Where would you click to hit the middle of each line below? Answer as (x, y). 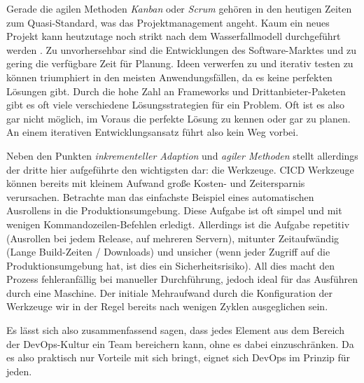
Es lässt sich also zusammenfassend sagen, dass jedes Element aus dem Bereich (175, 330)
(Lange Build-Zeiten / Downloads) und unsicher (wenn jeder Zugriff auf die (168, 252)
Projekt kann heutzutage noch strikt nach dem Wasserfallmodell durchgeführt (174, 36)
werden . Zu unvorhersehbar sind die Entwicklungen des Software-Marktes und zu (182, 49)
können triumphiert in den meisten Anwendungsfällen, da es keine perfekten (169, 77)
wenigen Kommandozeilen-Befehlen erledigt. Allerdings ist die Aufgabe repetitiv (178, 224)
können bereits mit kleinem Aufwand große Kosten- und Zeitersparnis (156, 183)
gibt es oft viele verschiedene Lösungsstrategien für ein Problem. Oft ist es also (175, 105)
